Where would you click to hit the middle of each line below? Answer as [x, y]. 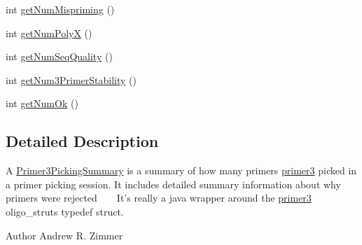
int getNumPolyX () [49, 33]
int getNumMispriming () [60, 9]
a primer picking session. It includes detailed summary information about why [173, 184]
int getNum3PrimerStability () [71, 79]
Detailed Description [82, 141]
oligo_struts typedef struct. [65, 211]
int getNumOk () [42, 103]
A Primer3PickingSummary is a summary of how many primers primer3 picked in [181, 170]
